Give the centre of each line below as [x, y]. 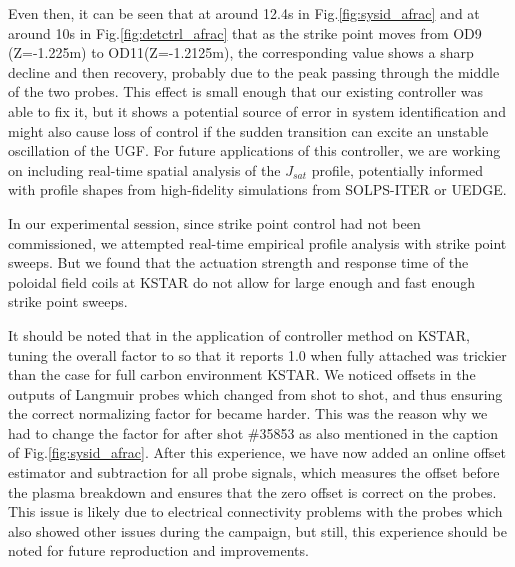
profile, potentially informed [397, 169]
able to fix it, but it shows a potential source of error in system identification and [257, 110]
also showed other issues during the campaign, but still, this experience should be [257, 530]
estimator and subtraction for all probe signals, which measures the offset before [254, 472]
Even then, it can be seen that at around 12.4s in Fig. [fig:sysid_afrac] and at [244, 13]
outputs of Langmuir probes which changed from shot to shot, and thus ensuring [255, 393]
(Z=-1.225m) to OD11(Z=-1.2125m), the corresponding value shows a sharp [241, 52]
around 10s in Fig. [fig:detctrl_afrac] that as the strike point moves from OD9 [245, 32]
